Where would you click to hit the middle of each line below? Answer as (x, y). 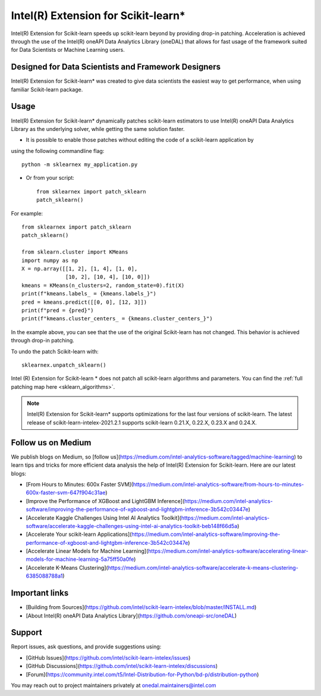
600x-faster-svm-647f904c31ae (66, 493)
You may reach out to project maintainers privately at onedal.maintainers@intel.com (114, 685)
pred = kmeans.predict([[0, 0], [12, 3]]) (84, 302)
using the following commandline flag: (58, 151)
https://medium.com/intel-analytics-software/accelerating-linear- (228, 551)
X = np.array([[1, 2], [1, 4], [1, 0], (80, 269)
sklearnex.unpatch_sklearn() (64, 365)
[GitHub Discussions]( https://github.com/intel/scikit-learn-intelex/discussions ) (122, 666)
